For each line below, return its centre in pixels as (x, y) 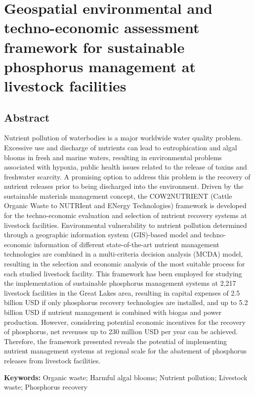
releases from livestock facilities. (52, 360)
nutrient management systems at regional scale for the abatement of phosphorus (125, 351)
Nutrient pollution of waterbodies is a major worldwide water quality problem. (123, 138)
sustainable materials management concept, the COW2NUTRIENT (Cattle (118, 196)
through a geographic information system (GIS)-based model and (103, 235)
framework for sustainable (94, 47)
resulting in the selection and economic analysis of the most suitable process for (125, 264)
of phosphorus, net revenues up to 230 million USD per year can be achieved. (121, 331)
